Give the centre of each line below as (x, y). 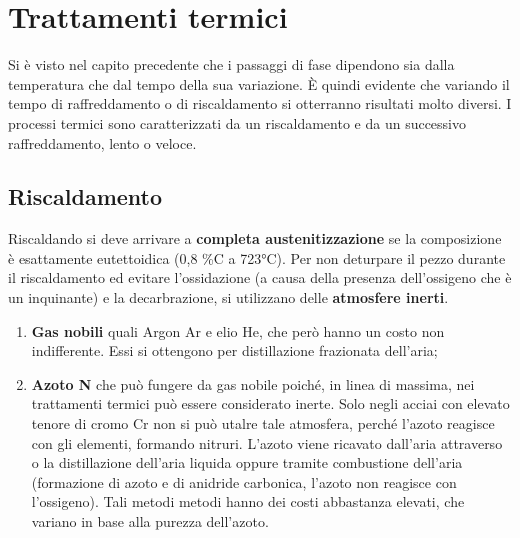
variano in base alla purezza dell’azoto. (150, 521)
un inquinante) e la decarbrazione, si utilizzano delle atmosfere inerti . (228, 297)
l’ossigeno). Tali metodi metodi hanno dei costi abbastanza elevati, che (248, 501)
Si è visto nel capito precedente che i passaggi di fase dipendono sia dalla (231, 64)
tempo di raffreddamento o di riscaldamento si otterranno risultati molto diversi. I (260, 103)
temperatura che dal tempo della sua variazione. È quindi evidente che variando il (259, 83)
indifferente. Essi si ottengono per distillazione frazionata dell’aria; (234, 350)
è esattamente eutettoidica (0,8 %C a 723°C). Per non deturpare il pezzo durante (257, 257)
